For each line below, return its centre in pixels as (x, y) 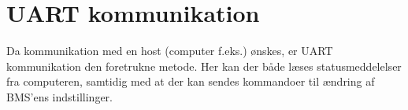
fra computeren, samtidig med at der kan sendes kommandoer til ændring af (191, 81)
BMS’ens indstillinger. (59, 96)
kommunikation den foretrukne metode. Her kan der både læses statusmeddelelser (204, 66)
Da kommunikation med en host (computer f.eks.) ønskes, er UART (170, 51)
